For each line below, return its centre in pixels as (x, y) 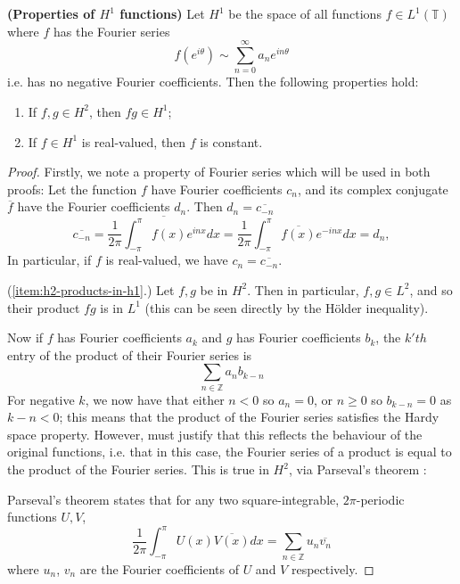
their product (44, 307)
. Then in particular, (303, 289)
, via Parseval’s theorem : (357, 469)
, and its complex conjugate (373, 189)
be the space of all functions (305, 13)
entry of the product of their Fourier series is (130, 354)
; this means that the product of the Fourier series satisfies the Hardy (249, 417)
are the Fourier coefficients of (159, 568)
